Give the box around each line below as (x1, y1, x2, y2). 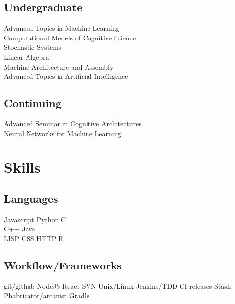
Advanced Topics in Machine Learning (4, 23, 119, 33)
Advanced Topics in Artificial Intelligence (4, 71, 128, 81)
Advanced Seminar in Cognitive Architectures (4, 118, 142, 128)
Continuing (4, 95, 61, 111)
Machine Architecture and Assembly (4, 61, 114, 72)
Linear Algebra (4, 51, 49, 62)
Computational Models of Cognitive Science (4, 32, 136, 42)
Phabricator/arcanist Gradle (4, 290, 90, 301)
